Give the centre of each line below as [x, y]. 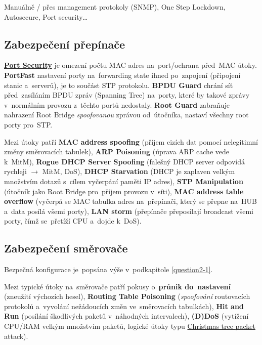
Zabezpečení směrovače [66, 248]
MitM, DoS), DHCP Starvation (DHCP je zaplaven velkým [139, 171]
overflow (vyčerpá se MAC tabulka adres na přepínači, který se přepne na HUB [130, 201]
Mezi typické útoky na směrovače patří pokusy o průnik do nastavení [117, 286]
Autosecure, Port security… [46, 16]
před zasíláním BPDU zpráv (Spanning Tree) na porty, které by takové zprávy [127, 95]
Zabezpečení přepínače [65, 44]
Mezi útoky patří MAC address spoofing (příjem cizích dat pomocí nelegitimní [131, 141]
